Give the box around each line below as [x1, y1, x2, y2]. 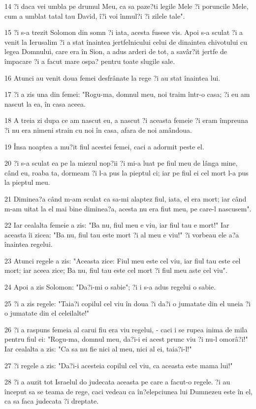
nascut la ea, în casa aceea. [4, 98, 86, 109]
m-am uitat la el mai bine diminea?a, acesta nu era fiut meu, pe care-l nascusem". [4, 203, 252, 213]
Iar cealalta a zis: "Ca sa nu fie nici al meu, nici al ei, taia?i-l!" [4, 344, 192, 354]
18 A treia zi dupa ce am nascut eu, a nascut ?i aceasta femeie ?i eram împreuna [4, 115, 248, 125]
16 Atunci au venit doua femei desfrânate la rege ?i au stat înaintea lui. [4, 72, 221, 83]
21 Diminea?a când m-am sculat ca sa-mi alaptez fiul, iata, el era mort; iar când [4, 193, 247, 204]
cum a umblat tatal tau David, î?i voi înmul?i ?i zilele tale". [4, 10, 185, 21]
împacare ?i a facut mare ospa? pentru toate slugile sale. [4, 56, 175, 66]
